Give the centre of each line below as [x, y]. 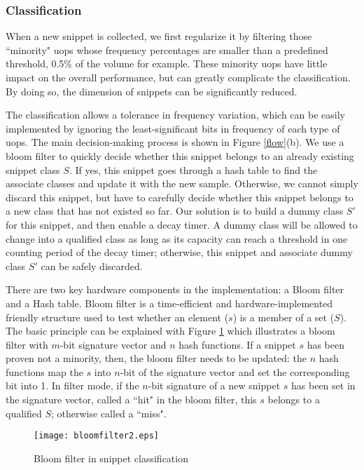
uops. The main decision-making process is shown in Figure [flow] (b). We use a [175, 142]
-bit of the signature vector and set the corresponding [235, 371]
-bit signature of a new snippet [214, 385]
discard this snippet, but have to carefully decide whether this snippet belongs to [180, 197]
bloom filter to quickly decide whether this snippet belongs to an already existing [180, 155]
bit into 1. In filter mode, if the [72, 385]
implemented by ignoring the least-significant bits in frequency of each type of [173, 128]
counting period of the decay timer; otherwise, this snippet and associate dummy [179, 252]
